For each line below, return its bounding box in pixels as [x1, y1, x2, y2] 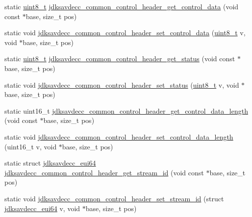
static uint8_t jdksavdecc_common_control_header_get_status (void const [4, 53, 235, 64]
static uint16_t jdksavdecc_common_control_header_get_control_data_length [4, 105, 248, 116]
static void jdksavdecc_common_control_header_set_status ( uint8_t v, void [4, 79, 239, 90]
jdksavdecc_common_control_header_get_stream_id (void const [4, 167, 204, 177]
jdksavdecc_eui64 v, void [4, 203, 80, 213]
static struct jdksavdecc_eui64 [4, 158, 96, 168]
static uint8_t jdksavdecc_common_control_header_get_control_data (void [4, 1, 239, 11]
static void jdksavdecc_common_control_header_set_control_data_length [4, 131, 233, 142]
